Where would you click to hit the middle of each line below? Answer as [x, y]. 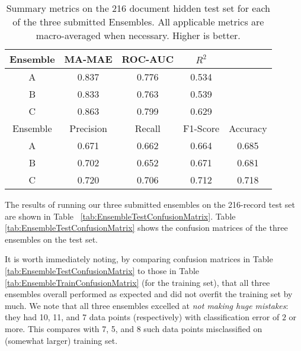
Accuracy [248, 128]
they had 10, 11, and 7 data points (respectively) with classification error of [142, 317]
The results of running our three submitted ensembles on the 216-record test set [150, 204]
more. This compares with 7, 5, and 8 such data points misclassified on [134, 328]
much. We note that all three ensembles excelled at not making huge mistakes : [147, 305]
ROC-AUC [148, 59]
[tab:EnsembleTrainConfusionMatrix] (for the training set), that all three [137, 282]
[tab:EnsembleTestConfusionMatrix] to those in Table [102, 270]
